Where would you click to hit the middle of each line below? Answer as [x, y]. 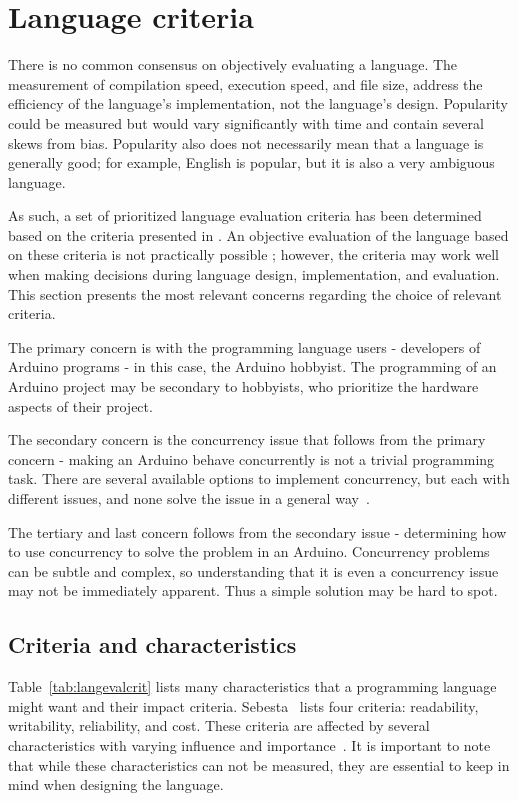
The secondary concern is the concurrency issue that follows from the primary [247, 439]
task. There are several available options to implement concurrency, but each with [259, 478]
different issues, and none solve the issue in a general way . [189, 498]
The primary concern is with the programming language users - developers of [244, 346]
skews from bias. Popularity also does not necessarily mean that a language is [246, 142]
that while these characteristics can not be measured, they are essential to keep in [259, 764]
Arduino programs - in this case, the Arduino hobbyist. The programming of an [252, 366]
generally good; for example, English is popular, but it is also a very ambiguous [251, 162]
